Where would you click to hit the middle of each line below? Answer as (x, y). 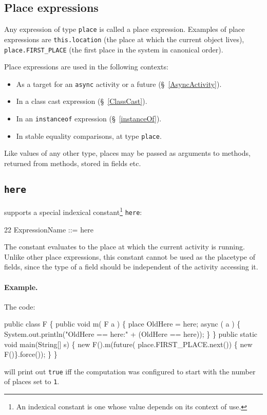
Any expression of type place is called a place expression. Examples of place (125, 29)
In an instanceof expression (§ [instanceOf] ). (89, 119)
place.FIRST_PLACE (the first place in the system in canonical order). (114, 49)
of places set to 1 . (32, 381)
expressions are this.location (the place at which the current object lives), (124, 39)
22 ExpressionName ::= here (49, 229)
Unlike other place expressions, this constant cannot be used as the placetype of (130, 256)
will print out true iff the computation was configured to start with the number (130, 371)
